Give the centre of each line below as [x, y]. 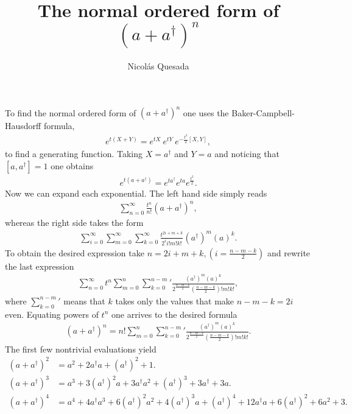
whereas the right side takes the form [74, 222]
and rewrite [289, 252]
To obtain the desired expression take [75, 252]
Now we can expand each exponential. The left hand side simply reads [136, 193]
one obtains [72, 165]
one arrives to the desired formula [174, 314]
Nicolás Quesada [158, 66]
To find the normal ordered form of [71, 112]
